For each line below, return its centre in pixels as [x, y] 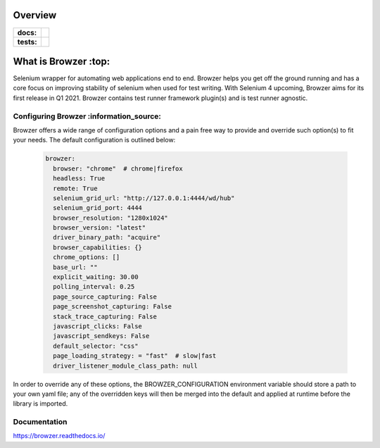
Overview [35, 15]
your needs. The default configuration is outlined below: [94, 140]
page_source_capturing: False [105, 297]
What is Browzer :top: [62, 61]
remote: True [75, 188]
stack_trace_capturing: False [105, 316]
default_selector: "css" [96, 346]
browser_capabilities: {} [97, 247]
